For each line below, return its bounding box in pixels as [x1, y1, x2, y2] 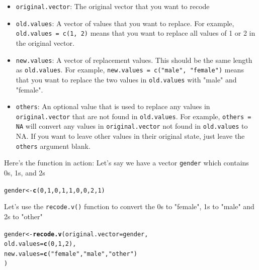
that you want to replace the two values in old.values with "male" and [16, 74, 237, 84]
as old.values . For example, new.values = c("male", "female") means [16, 64, 244, 75]
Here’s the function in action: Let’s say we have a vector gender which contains [4, 157, 249, 168]
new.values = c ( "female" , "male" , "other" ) [4, 250, 137, 257]
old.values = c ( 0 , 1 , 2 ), [4, 240, 76, 248]
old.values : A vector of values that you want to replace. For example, [16, 18, 234, 28]
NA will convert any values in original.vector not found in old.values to [16, 121, 248, 131]
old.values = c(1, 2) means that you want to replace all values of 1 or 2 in [16, 28, 255, 38]
